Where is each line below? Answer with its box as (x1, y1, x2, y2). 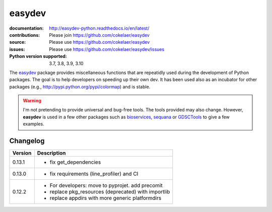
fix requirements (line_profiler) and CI (49, 170, 139, 177)
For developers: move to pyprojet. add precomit (49, 182, 163, 189)
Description (37, 150, 66, 157)
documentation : (9, 25, 44, 31)
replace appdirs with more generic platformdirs (49, 194, 162, 201)
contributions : (9, 32, 40, 38)
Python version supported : (9, 53, 67, 59)
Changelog (9, 136, 45, 146)
